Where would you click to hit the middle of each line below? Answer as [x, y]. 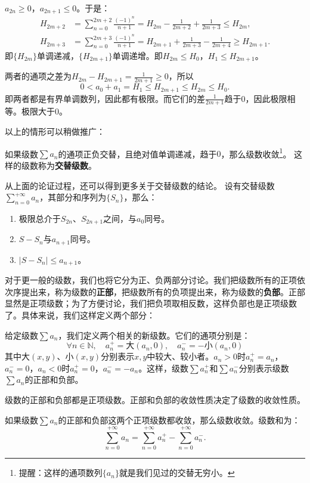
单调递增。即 [137, 55]
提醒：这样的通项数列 [61, 473]
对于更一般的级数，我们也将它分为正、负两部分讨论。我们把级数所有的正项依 [155, 280]
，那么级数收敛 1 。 [256, 153]
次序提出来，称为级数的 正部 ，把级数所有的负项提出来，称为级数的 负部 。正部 [155, 291]
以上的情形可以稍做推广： [55, 131]
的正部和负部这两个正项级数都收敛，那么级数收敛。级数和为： [179, 419]
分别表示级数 [264, 368]
